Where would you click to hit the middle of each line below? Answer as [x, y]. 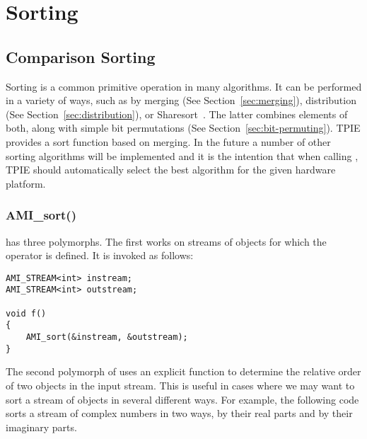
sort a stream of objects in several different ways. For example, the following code [182, 399]
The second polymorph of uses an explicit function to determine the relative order [183, 371]
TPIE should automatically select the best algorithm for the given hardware [171, 170]
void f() [26, 313]
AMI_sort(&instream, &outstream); [107, 337]
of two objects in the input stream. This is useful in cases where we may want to [180, 385]
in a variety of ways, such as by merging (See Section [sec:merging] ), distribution [181, 100]
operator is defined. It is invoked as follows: [100, 255]
